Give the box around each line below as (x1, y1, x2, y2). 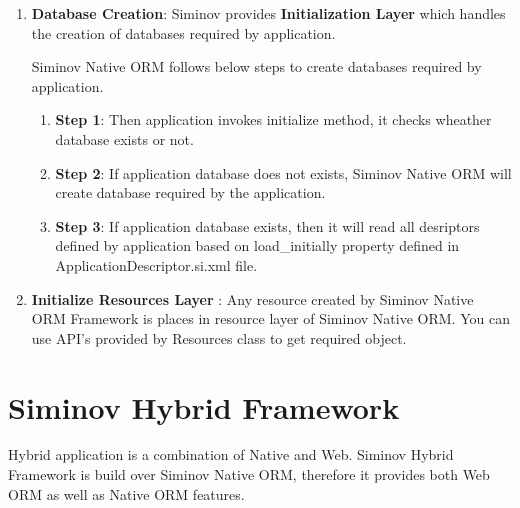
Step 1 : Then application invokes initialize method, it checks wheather (55, 109, 492, 130)
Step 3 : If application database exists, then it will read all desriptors (55, 215, 480, 236)
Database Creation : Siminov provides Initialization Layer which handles (31, 3, 506, 23)
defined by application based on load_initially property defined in (55, 235, 460, 256)
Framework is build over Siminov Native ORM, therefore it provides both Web (8, 464, 490, 485)
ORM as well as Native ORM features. (8, 483, 245, 504)
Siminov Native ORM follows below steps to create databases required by (31, 56, 482, 77)
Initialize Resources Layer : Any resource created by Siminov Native (31, 288, 474, 309)
